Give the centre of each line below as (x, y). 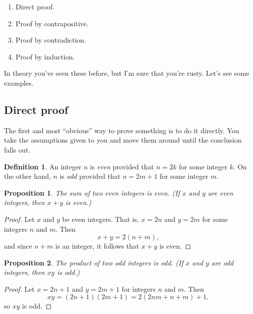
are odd (222, 262)
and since (18, 246)
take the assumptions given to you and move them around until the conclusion (123, 140)
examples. (19, 82)
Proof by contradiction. (51, 40)
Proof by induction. (45, 56)
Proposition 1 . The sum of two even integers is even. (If (92, 192)
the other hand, (27, 176)
